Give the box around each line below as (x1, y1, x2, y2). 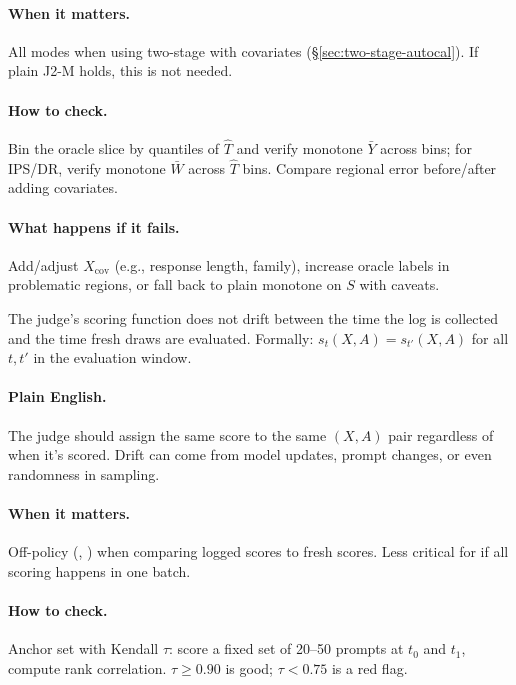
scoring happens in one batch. (8, 560, 191, 581)
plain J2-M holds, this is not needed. (8, 60, 233, 81)
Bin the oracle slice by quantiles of (8, 138, 220, 158)
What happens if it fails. (8, 216, 180, 237)
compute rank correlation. (8, 657, 167, 678)
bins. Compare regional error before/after (242, 157, 497, 178)
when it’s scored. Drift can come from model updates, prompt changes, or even (8, 444, 492, 465)
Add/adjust (8, 254, 79, 275)
